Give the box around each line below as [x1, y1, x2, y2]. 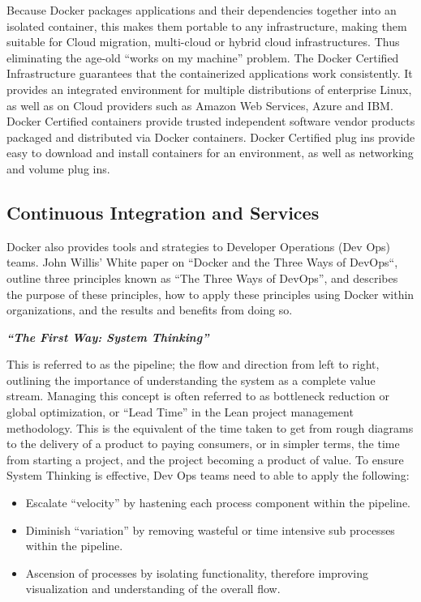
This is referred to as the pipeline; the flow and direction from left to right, [6, 356, 380, 373]
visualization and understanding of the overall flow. [25, 580, 281, 597]
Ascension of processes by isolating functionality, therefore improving [25, 564, 368, 581]
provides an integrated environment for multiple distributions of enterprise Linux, [6, 80, 412, 97]
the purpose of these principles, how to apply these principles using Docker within [6, 285, 415, 302]
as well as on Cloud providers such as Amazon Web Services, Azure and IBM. [6, 96, 393, 113]
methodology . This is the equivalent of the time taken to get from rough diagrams [6, 419, 414, 436]
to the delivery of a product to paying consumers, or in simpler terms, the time [6, 435, 400, 452]
